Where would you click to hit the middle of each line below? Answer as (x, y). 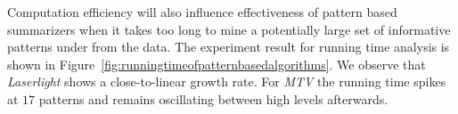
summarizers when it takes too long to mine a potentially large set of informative (229, 29)
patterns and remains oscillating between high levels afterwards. (213, 98)
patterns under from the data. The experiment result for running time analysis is (229, 47)
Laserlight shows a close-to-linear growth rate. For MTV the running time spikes (227, 81)
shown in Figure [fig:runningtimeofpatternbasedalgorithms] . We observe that (217, 64)
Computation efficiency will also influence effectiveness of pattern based (202, 12)
